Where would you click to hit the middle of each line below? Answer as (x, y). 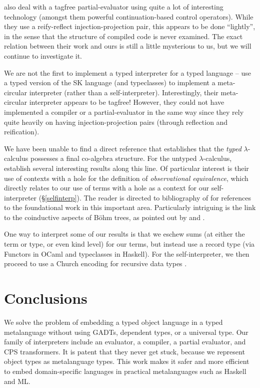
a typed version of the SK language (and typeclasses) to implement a (110, 82)
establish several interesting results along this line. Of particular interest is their (126, 168)
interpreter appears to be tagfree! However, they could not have (127, 102)
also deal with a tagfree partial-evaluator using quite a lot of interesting (114, 7)
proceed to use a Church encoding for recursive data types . (95, 263)
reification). (22, 132)
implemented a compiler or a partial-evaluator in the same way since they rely (124, 112)
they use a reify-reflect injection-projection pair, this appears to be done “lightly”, (130, 26)
